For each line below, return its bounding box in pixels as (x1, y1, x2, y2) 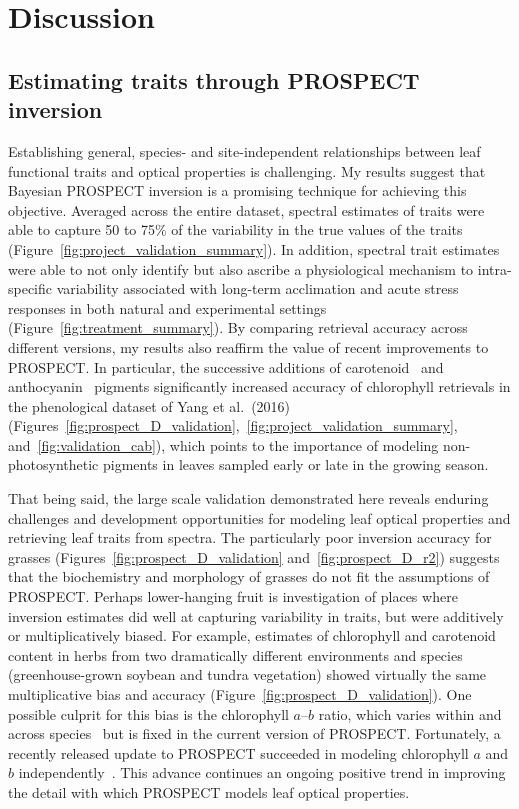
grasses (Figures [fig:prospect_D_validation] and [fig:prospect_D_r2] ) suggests (8, 546, 500, 567)
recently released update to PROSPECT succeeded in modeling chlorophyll (8, 742, 469, 763)
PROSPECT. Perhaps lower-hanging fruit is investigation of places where (8, 586, 458, 607)
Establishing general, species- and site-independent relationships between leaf (8, 140, 481, 161)
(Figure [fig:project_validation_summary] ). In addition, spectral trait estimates (8, 238, 500, 259)
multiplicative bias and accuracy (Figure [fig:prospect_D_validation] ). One (8, 684, 472, 704)
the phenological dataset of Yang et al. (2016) (8, 395, 291, 416)
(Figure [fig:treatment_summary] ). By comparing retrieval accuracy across (8, 317, 468, 338)
